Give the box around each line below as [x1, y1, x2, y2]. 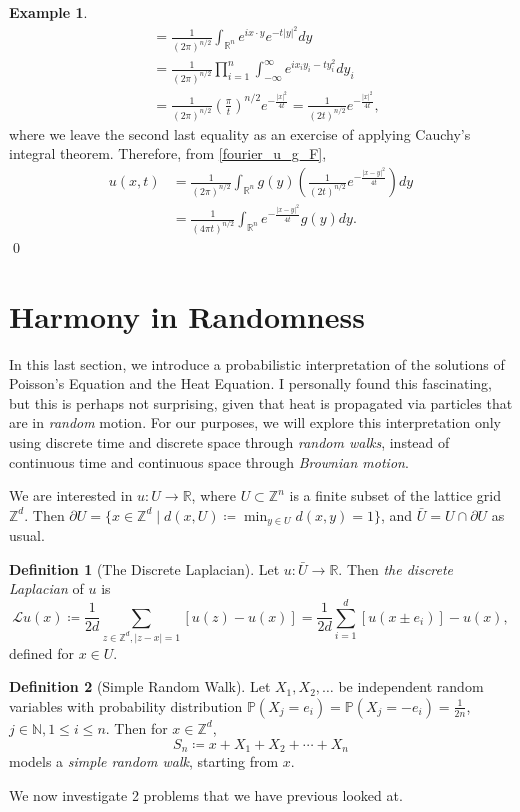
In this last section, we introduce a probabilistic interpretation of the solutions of [9, 353, 505, 374]
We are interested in [9, 485, 133, 506]
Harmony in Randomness [9, 295, 365, 336]
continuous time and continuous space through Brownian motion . [9, 451, 409, 472]
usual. [9, 525, 45, 546]
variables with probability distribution [9, 695, 243, 716]
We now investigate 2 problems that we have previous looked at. [9, 784, 403, 805]
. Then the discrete [338, 558, 454, 579]
